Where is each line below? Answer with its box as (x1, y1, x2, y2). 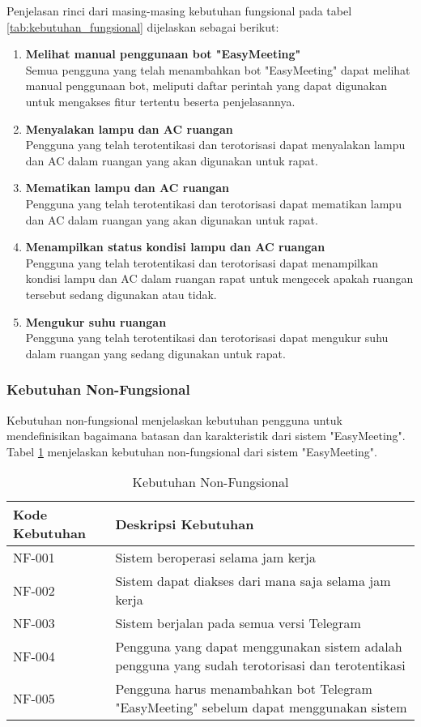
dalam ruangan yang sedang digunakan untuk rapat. (25, 344, 286, 361)
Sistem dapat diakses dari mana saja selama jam (115, 571, 391, 591)
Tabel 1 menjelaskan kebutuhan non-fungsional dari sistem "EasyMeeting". (6, 443, 377, 460)
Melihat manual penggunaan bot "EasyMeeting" (25, 45, 301, 62)
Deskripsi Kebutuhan (115, 514, 254, 533)
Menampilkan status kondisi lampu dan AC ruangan (25, 238, 325, 255)
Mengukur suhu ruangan (25, 313, 167, 330)
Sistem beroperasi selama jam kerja (115, 548, 316, 567)
